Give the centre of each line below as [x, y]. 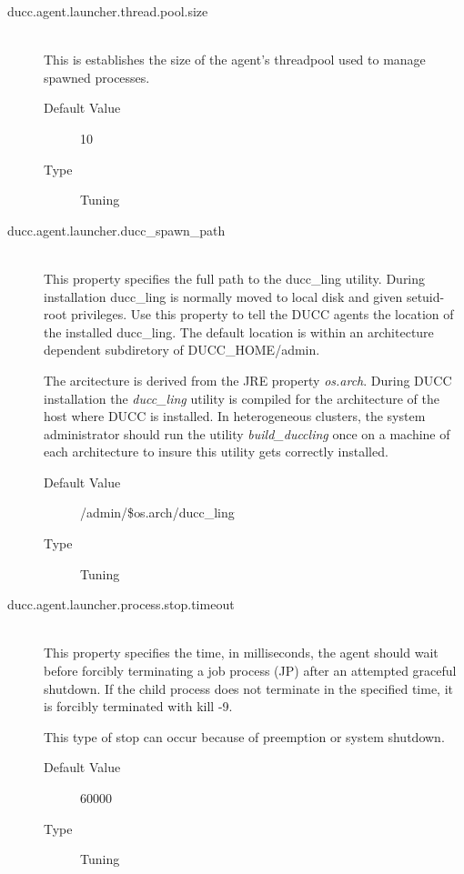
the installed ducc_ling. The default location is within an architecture [239, 332]
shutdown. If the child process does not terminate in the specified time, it [249, 688]
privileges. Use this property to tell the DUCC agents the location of [262, 314]
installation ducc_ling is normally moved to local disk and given [223, 296]
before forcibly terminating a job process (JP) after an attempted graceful [250, 671]
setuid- [425, 296]
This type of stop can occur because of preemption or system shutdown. [244, 736]
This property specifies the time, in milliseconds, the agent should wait [241, 653]
